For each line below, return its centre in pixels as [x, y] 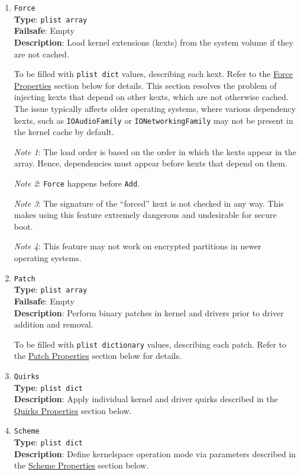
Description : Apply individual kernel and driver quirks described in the [146, 399]
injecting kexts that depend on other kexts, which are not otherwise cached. [151, 97]
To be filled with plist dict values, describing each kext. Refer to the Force [153, 74]
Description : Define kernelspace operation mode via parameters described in [155, 453]
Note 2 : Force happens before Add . [77, 183]
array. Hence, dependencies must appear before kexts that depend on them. [150, 163]
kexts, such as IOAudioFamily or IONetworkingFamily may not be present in [153, 120]
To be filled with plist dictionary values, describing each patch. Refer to [150, 344]
